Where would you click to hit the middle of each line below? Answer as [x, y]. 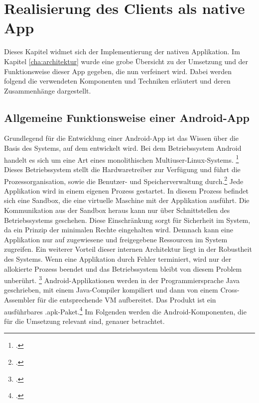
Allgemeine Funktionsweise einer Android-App [127, 117]
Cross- [230, 290]
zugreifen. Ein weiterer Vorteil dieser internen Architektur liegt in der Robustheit [128, 249]
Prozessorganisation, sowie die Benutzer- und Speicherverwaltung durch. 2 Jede [124, 180]
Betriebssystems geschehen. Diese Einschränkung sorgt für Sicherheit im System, [127, 220]
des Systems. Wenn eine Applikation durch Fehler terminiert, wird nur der [118, 258]
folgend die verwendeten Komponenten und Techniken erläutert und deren [117, 81]
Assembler [20, 299]
